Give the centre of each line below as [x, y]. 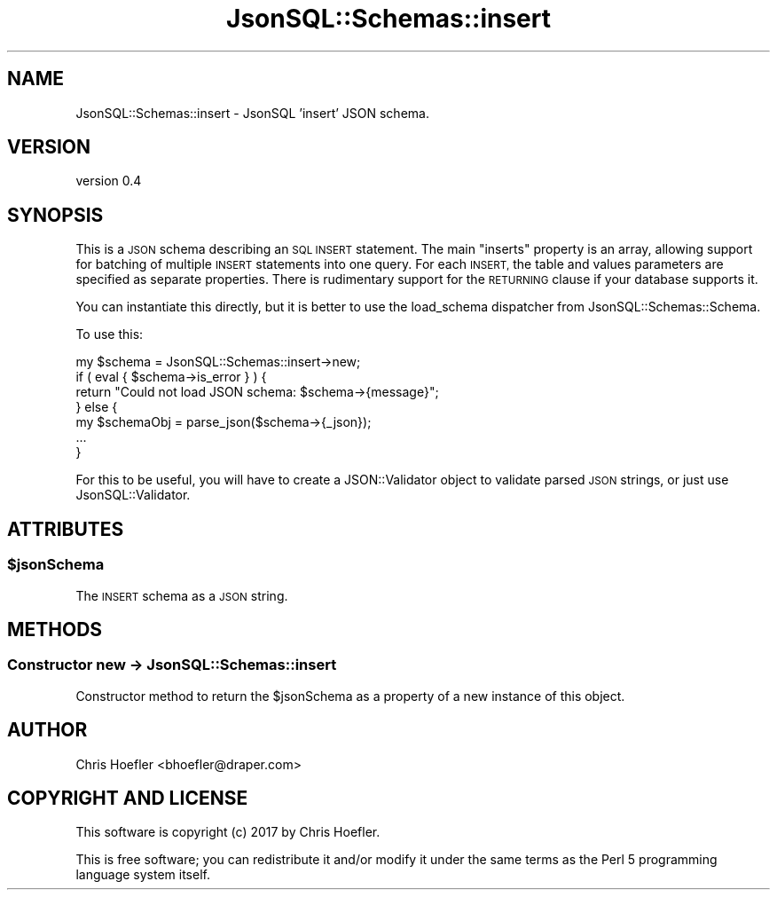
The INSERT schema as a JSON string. [182, 595]
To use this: [110, 334]
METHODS [55, 629]
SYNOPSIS [55, 215]
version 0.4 [109, 181]
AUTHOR [47, 730]
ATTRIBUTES [66, 529]
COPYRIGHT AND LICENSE [128, 798]
